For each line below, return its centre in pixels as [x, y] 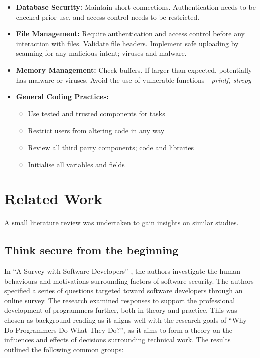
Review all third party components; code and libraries [111, 147]
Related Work [53, 199]
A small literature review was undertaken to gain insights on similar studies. [121, 223]
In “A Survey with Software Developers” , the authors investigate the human [122, 271]
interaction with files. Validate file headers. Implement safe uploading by [127, 43]
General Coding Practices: [62, 97]
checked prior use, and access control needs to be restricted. [108, 16]
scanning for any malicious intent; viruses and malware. [101, 53]
